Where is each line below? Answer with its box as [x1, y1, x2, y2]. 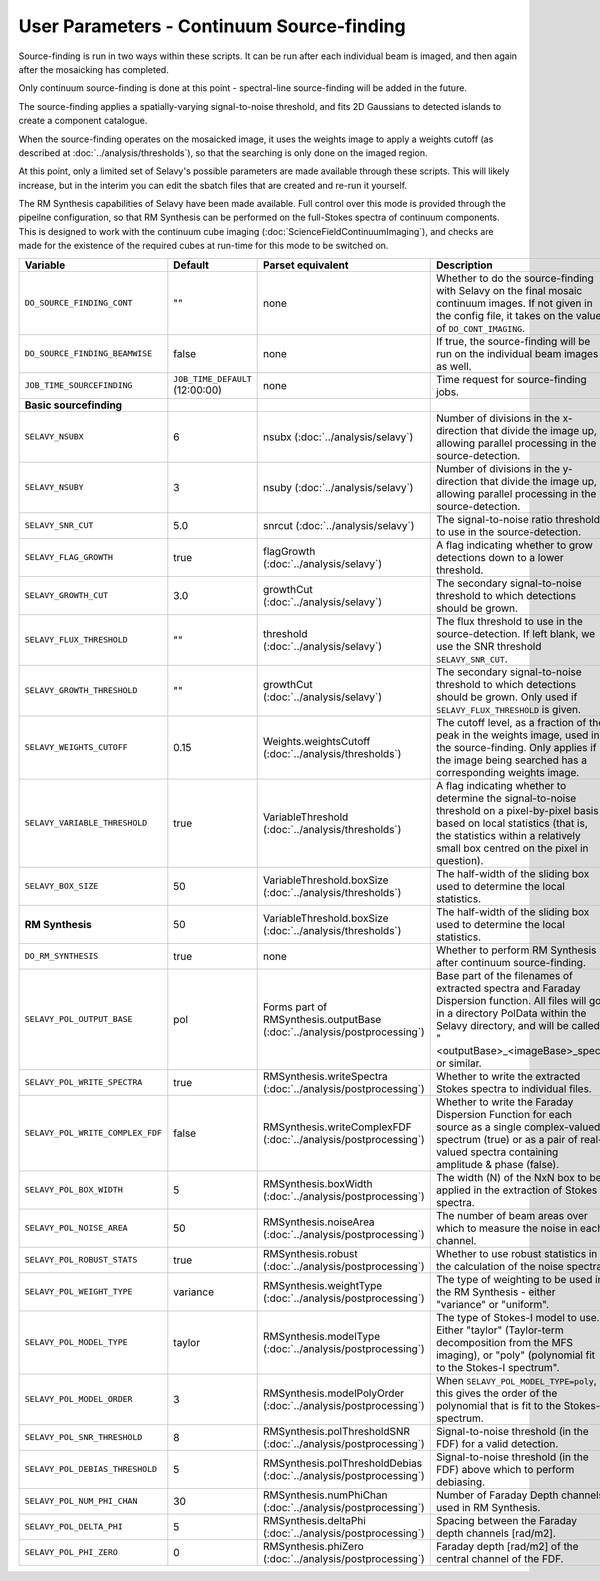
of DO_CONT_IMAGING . [435, 321, 525, 335]
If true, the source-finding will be [435, 334, 591, 348]
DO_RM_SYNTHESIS [24, 951, 99, 962]
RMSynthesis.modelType [263, 1329, 380, 1343]
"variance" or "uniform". [435, 1297, 550, 1311]
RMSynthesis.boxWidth [263, 1176, 374, 1190]
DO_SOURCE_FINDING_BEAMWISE [24, 348, 153, 359]
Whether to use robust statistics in [435, 1246, 598, 1260]
